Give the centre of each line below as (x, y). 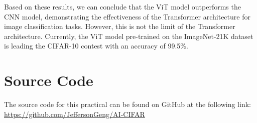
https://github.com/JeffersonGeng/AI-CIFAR (75, 114)
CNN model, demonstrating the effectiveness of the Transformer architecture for (127, 16)
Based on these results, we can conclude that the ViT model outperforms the (122, 6)
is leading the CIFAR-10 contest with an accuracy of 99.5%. (96, 46)
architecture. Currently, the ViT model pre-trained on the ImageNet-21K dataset (129, 36)
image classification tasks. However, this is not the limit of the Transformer (120, 26)
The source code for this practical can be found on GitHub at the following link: (127, 104)
